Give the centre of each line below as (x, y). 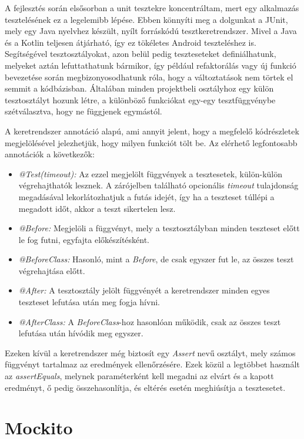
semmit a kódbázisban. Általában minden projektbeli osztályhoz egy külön (139, 88)
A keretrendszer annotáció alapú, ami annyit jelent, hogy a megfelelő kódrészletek (152, 131)
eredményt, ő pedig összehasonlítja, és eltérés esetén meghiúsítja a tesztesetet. (145, 387)
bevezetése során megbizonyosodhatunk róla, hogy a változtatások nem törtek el (149, 77)
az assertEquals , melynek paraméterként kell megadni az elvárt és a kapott (139, 376)
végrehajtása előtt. (52, 270)
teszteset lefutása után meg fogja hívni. (89, 302)
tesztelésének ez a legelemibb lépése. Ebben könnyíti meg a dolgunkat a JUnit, (146, 19)
